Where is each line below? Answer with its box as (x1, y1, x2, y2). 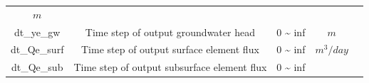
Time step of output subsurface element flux (73, 60, 267, 74)
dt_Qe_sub (11, 60, 63, 74)
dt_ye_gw (14, 24, 61, 39)
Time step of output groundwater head (85, 24, 255, 39)
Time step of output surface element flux (80, 42, 259, 57)
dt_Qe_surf (11, 42, 64, 57)
